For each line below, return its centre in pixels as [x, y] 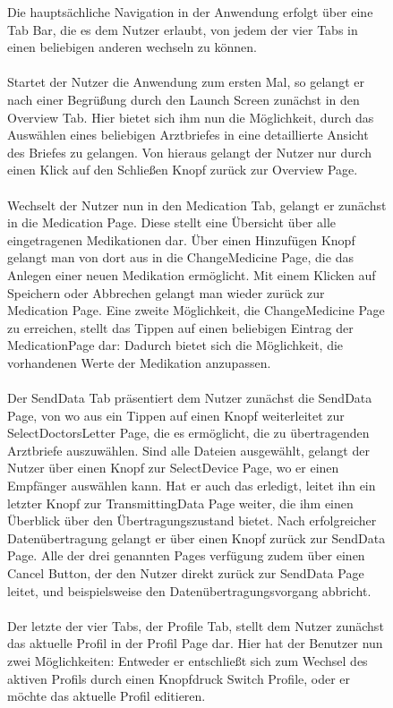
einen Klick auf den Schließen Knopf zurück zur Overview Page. [183, 170]
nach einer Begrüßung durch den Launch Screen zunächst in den [184, 99]
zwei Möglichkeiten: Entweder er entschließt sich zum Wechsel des [188, 660]
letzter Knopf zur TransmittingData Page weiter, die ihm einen [180, 503]
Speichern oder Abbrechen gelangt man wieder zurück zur [166, 292]
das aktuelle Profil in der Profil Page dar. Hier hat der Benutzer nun [195, 643]
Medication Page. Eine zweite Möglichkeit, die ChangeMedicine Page [196, 310]
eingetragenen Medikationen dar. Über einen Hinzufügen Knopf [181, 239]
